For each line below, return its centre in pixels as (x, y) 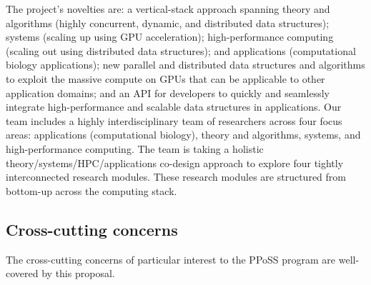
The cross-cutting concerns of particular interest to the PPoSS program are (171, 259)
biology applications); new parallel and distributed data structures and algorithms (185, 65)
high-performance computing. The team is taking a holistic (135, 148)
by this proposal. (78, 273)
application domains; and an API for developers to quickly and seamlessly (168, 92)
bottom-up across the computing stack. (91, 190)
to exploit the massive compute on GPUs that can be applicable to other (165, 78)
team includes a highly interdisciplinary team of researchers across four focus (174, 120)
